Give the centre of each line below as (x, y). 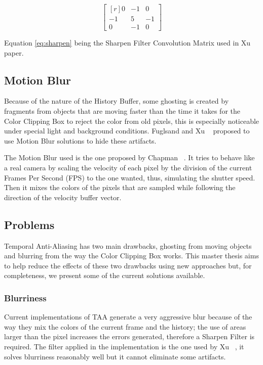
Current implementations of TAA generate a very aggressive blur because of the (128, 317)
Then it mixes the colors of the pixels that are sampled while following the (120, 187)
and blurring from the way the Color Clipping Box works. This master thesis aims (131, 256)
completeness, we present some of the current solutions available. (105, 275)
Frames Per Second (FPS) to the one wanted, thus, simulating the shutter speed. (130, 177)
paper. (14, 52)
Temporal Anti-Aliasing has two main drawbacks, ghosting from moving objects (128, 245)
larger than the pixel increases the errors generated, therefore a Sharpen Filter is (129, 336)
